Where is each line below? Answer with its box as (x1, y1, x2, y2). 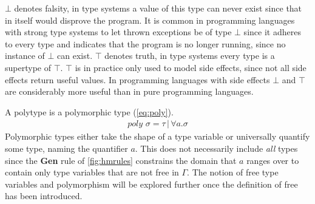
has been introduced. (5, 189, 83, 202)
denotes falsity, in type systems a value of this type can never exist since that (14, 2, 302, 14)
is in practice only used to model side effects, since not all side (75, 61, 307, 73)
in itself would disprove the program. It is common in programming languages (5, 13, 295, 26)
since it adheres (243, 25, 301, 38)
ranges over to (246, 154, 299, 166)
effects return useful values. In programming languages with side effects (5, 73, 270, 86)
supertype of (5, 61, 51, 73)
